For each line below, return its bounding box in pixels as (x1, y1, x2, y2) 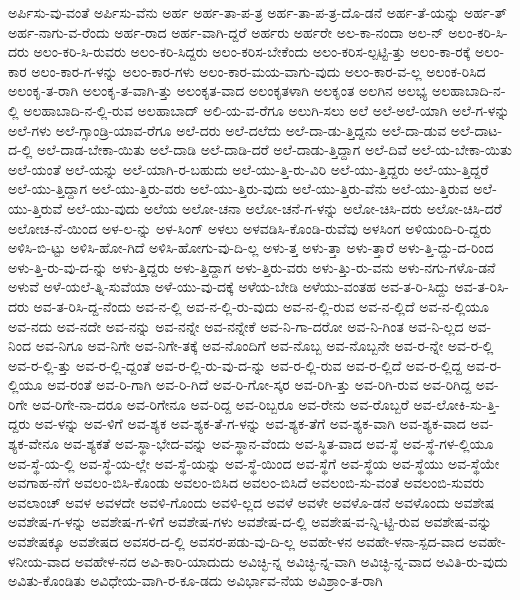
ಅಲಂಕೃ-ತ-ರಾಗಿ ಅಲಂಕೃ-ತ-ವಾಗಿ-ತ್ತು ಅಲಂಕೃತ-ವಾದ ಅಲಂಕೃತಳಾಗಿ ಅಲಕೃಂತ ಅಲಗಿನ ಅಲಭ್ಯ (8, 80, 428, 101)
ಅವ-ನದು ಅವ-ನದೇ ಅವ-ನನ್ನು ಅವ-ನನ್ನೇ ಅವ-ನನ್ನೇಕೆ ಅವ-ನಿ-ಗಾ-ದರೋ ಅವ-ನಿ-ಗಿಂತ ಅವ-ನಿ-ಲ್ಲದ (8, 315, 464, 336)
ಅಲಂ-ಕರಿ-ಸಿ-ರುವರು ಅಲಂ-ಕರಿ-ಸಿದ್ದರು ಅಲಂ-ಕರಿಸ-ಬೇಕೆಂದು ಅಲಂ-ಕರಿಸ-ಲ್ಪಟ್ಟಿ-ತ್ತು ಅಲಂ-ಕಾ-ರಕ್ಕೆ (33, 41, 471, 62)
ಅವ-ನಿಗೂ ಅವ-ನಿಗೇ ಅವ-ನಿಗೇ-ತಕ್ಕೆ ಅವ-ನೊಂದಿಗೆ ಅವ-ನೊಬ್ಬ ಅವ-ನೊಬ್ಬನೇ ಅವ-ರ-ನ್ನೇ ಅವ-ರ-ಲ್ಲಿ (35, 335, 494, 356)
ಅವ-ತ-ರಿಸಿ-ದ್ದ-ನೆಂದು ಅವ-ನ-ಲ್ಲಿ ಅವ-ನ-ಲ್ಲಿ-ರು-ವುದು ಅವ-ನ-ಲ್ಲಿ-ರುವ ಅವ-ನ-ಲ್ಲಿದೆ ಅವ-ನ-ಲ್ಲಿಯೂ (33, 295, 489, 316)
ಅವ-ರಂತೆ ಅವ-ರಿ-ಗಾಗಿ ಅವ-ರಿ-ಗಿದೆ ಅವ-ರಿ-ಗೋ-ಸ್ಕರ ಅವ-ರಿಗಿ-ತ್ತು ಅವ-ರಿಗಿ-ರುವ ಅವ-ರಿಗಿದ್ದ (47, 374, 472, 395)
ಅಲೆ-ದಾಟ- (450, 119, 503, 140)
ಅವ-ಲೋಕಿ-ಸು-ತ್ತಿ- (413, 393, 500, 414)
